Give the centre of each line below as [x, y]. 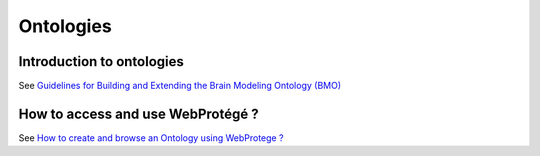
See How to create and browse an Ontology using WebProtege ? [151, 137]
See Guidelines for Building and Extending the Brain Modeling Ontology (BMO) [180, 86]
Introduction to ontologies [101, 61]
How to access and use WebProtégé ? [138, 113]
